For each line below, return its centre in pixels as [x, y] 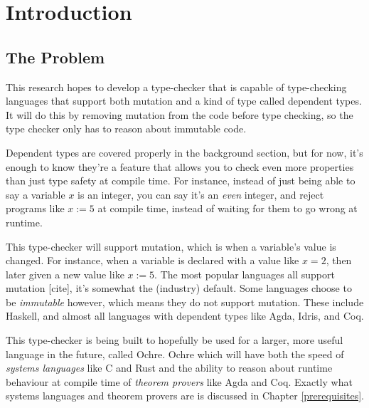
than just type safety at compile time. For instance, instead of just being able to [181, 181]
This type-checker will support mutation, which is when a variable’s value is [171, 246]
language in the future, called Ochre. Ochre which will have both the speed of [175, 354]
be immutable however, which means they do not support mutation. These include [185, 302]
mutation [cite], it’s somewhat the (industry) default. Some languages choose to [179, 288]
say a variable [36, 194]
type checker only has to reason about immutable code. [126, 129]
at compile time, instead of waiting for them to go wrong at [228, 208]
